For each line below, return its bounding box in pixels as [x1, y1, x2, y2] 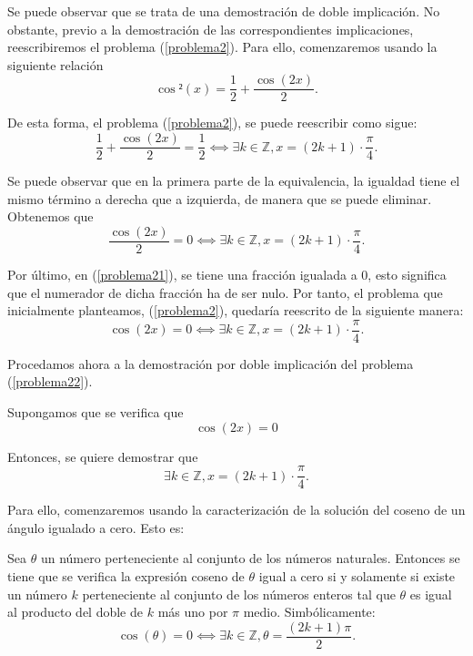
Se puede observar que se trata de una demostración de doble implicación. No [7, 2, 440, 20]
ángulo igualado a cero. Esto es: [7, 518, 185, 537]
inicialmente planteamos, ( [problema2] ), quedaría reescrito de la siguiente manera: [7, 301, 464, 320]
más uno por [157, 602, 228, 621]
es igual [409, 584, 452, 603]
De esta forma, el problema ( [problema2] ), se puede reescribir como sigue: [7, 113, 418, 132]
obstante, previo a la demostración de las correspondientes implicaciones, [7, 19, 414, 38]
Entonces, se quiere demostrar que [7, 446, 198, 466]
